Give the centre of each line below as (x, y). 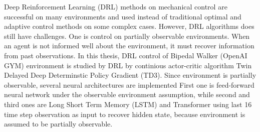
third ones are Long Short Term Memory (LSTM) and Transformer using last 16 (128, 104)
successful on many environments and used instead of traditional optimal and (123, 16)
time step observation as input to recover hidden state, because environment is (125, 114)
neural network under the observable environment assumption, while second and (127, 94)
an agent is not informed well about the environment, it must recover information (129, 46)
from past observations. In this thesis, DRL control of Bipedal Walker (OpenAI (126, 55)
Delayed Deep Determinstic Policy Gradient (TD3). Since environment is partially (130, 75)
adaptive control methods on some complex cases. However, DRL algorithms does (129, 26)
